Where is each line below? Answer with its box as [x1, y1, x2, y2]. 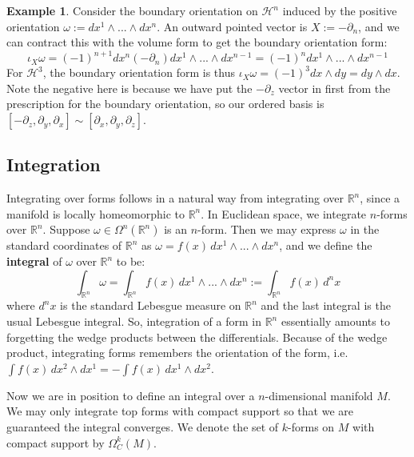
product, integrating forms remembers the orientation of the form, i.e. [6, 344, 348, 361]
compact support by [6, 434, 105, 451]
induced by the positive [282, 2, 397, 18]
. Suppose [42, 221, 90, 238]
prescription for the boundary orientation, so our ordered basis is [6, 95, 324, 112]
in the [350, 221, 380, 238]
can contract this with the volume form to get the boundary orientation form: [6, 34, 388, 50]
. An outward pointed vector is [157, 18, 308, 34]
